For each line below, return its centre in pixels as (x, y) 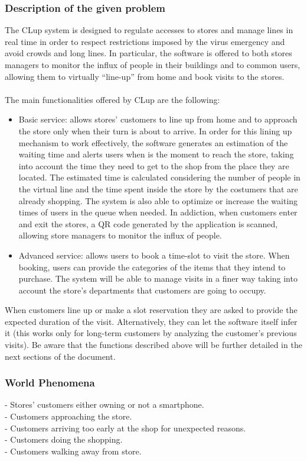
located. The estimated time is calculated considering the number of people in (159, 177)
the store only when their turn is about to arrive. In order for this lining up (155, 130)
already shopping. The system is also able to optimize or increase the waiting (158, 200)
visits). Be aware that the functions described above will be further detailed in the (153, 345)
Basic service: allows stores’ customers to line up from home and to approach (158, 119)
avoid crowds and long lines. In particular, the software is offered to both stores (148, 53)
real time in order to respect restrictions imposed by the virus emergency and (145, 41)
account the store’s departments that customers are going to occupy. (142, 290)
